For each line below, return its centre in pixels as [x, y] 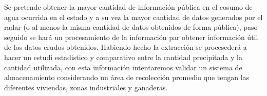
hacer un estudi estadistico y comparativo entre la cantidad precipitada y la [123, 57]
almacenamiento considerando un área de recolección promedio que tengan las [127, 77]
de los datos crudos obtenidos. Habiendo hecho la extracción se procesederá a [126, 47]
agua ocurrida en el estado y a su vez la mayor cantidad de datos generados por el [133, 17]
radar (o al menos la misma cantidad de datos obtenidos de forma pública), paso [131, 27]
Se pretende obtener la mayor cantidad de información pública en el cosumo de [128, 7]
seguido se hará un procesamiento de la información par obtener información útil [131, 37]
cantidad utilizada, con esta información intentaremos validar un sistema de [123, 67]
